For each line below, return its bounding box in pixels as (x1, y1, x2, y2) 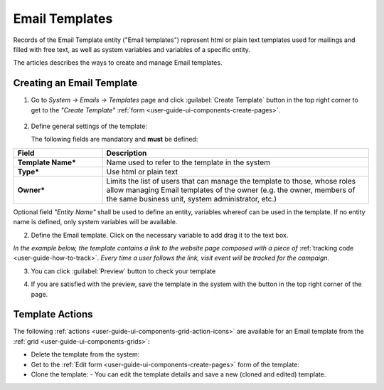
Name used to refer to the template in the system (106, 157, 270, 167)
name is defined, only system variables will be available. (13, 218, 178, 226)
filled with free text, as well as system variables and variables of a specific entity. (13, 45, 250, 53)
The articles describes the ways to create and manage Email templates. (13, 58, 223, 67)
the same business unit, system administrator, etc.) (106, 194, 277, 204)
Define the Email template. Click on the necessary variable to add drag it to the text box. (31, 231, 289, 239)
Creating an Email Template (13, 77, 138, 89)
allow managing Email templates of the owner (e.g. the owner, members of (106, 185, 356, 195)
